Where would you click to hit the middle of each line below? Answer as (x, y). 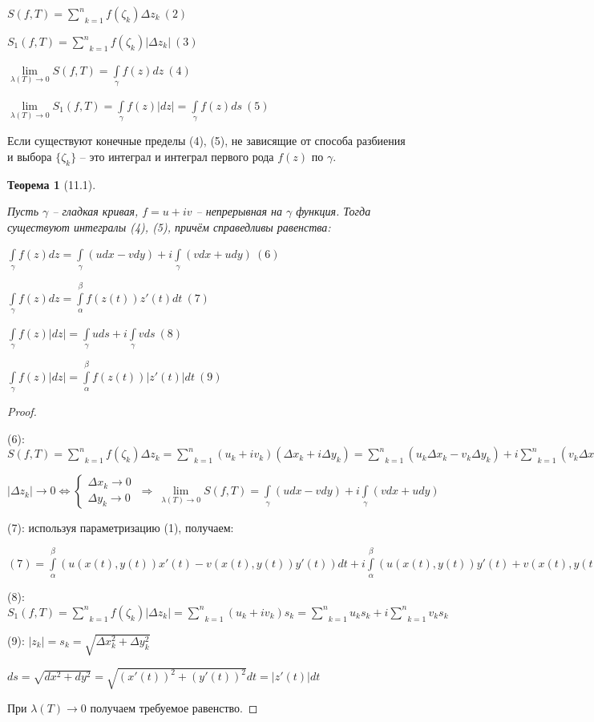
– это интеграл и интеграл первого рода (177, 156)
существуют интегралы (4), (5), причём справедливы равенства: (169, 226)
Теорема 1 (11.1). (52, 184)
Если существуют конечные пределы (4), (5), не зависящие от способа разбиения (206, 141)
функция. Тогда (333, 211)
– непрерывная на (239, 211)
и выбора (30, 156)
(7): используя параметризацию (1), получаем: (121, 528)
